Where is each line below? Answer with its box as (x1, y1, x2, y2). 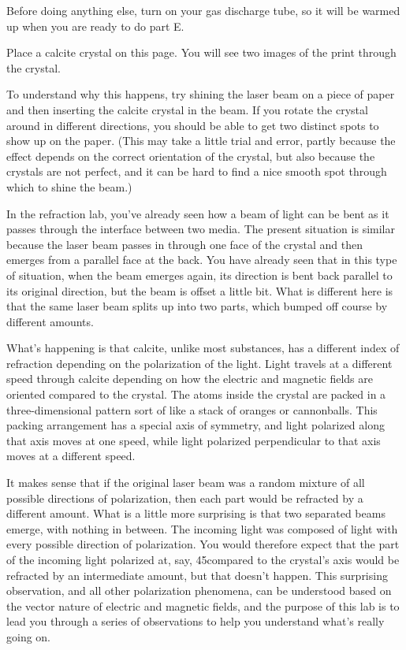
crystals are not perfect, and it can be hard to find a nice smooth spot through (6, 163, 387, 180)
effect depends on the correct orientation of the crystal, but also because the (6, 147, 375, 164)
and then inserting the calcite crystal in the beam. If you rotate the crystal (6, 101, 368, 117)
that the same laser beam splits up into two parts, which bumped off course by (6, 298, 388, 314)
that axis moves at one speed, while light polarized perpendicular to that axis (6, 432, 381, 448)
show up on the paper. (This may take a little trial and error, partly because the (6, 132, 396, 149)
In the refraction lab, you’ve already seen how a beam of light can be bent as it (6, 205, 389, 221)
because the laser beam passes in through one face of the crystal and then (6, 236, 363, 252)
